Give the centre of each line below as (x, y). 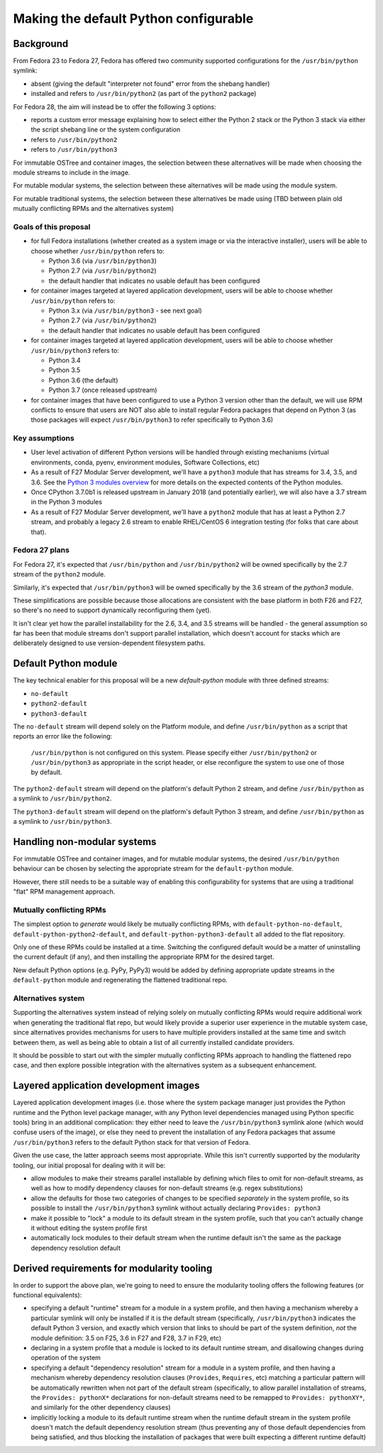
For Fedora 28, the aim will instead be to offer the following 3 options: (115, 107)
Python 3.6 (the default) (83, 380)
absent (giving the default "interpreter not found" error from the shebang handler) (150, 83)
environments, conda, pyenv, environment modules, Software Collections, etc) (145, 462)
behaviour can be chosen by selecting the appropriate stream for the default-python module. (154, 869)
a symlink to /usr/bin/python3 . (62, 822)
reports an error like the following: (63, 736)
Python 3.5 (65, 370)
